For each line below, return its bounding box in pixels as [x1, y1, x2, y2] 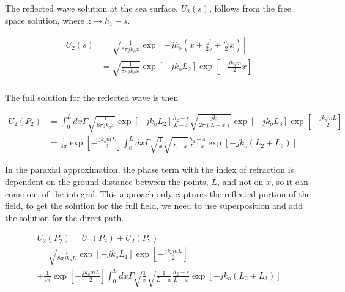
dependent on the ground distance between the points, [5, 175, 209, 188]
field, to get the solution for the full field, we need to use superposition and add [5, 199, 303, 212]
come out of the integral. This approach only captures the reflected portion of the [5, 187, 311, 200]
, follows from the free [209, 2, 291, 14]
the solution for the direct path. [5, 211, 124, 224]
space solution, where [5, 13, 85, 26]
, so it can [271, 175, 308, 188]
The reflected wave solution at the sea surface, [5, 2, 178, 14]
